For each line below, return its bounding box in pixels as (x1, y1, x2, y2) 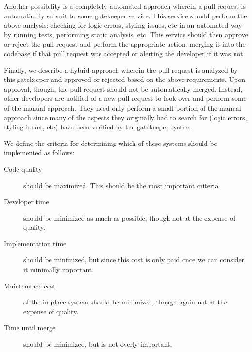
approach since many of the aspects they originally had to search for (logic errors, (4, 112, 247, 122)
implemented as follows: (4, 147, 75, 158)
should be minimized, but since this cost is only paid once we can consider (23, 255, 245, 265)
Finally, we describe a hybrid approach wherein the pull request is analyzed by (4, 64, 238, 75)
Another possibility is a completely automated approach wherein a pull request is (4, 1, 246, 11)
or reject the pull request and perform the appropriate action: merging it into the (4, 39, 246, 49)
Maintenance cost (4, 280, 56, 290)
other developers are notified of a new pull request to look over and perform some (4, 93, 247, 103)
